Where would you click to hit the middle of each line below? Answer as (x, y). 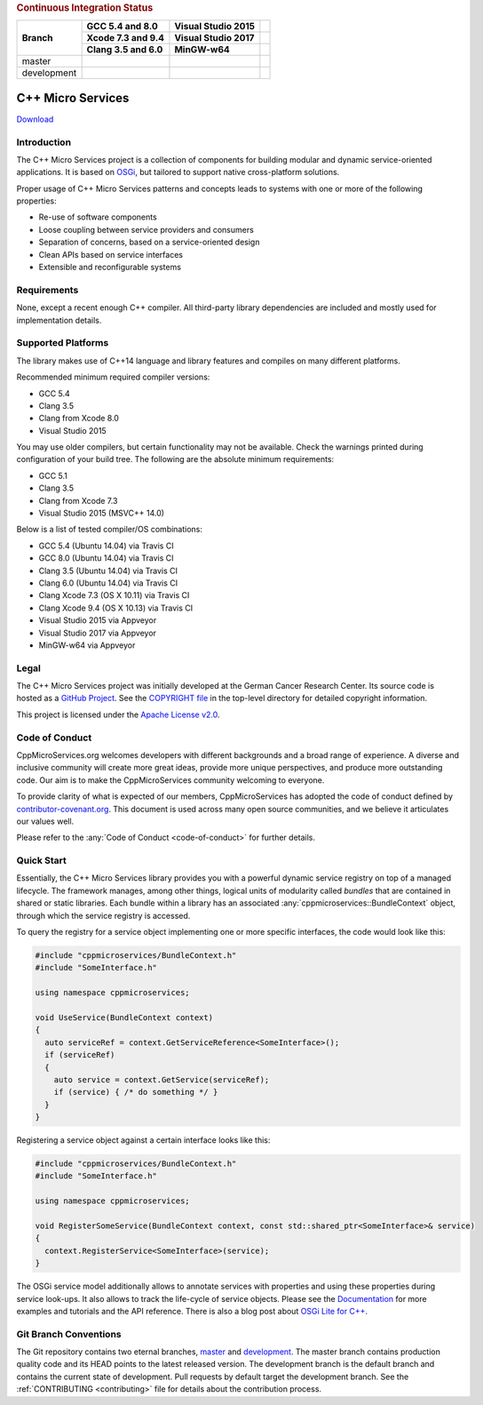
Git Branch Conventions (69, 1334)
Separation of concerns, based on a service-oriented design (149, 242)
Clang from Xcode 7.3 (78, 500)
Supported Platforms (63, 343)
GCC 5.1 (53, 475)
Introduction (44, 142)
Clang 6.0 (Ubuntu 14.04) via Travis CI (108, 583)
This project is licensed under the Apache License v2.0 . (119, 714)
